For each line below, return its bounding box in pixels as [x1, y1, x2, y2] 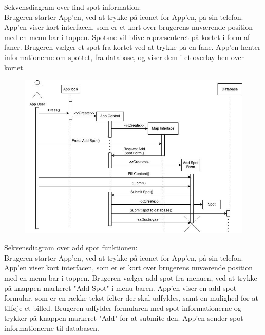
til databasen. [56, 322, 99, 333]
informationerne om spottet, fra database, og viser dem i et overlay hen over [4, 51, 244, 62]
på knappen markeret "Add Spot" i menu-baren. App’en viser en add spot [4, 282, 237, 293]
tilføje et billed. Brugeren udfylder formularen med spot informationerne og [4, 302, 241, 313]
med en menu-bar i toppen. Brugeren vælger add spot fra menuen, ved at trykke [4, 272, 257, 283]
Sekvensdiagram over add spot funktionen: [4, 242, 138, 253]
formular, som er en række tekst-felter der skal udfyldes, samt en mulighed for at [4, 292, 258, 303]
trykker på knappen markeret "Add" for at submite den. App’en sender [4, 312, 228, 323]
